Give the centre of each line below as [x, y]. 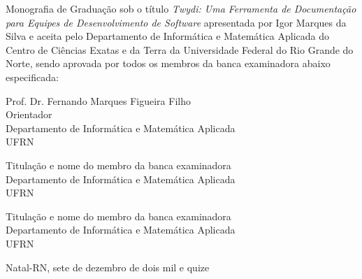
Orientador [29, 114]
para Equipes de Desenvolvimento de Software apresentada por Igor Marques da [176, 22]
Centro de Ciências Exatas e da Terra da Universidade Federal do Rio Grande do [180, 49]
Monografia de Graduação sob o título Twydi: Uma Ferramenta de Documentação [181, 8]
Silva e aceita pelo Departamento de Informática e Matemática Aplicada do [168, 36]
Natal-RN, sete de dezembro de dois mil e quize [108, 267]
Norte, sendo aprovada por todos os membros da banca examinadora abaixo [168, 63]
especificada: [32, 77]
